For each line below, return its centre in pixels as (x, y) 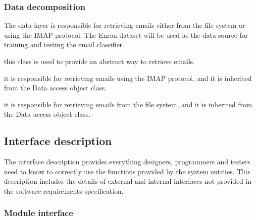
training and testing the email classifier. (64, 44)
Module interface (39, 213)
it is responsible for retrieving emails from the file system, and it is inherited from (128, 104)
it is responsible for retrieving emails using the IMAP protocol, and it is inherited (128, 78)
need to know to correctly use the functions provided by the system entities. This (127, 171)
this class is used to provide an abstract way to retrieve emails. (100, 61)
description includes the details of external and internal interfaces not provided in (128, 181)
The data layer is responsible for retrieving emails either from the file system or (125, 25)
